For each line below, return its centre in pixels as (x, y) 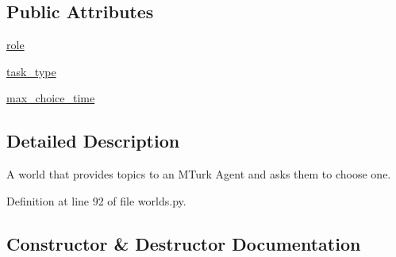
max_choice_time (51, 98)
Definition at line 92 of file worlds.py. (96, 200)
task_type (31, 71)
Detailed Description (93, 141)
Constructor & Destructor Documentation (184, 243)
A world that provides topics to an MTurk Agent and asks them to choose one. (199, 174)
